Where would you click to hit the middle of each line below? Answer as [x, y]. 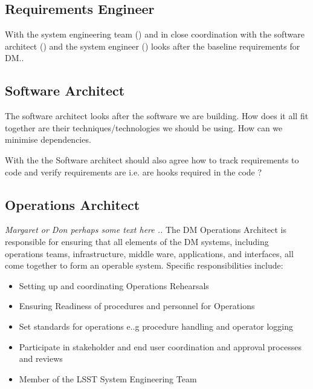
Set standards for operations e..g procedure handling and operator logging [156, 326]
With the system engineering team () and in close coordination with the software [155, 34]
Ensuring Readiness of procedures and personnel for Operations [137, 306]
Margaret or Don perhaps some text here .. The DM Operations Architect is [146, 230]
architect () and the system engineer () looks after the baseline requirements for [153, 46]
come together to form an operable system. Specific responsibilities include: [144, 265]
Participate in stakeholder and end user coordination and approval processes [160, 346]
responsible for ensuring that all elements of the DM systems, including [137, 241]
